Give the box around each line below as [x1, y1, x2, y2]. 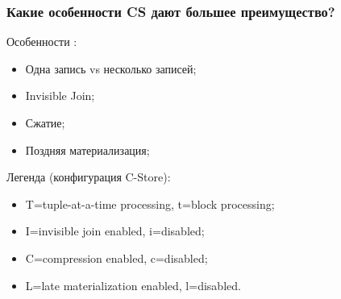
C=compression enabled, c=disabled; [25, 249, 208, 266]
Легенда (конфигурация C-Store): [6, 168, 171, 185]
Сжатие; [25, 114, 65, 131]
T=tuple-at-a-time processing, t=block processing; [25, 195, 275, 212]
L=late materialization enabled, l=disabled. [25, 276, 241, 293]
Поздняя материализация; [25, 141, 150, 158]
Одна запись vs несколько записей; [25, 60, 197, 77]
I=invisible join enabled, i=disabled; [25, 222, 205, 239]
